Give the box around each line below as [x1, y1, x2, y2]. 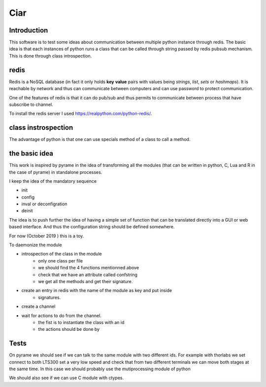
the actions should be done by [38, 326, 100, 332]
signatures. [38, 294, 61, 300]
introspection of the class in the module [21, 251, 102, 257]
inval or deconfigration [21, 201, 67, 207]
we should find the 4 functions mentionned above [38, 265, 139, 271]
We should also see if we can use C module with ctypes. [9, 375, 124, 381]
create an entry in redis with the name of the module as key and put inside [21, 288, 172, 293]
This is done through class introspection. [9, 53, 92, 59]
